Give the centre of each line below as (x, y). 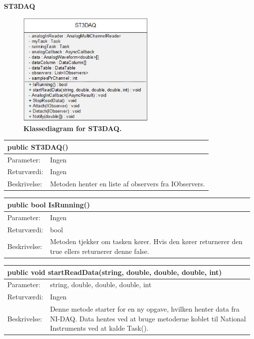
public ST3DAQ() (38, 147)
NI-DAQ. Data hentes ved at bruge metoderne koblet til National (148, 318)
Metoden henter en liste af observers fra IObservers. (127, 184)
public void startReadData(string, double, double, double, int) (115, 272)
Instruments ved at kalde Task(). (99, 328)
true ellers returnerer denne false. (100, 251)
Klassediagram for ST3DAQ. (73, 128)
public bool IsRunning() (49, 204)
